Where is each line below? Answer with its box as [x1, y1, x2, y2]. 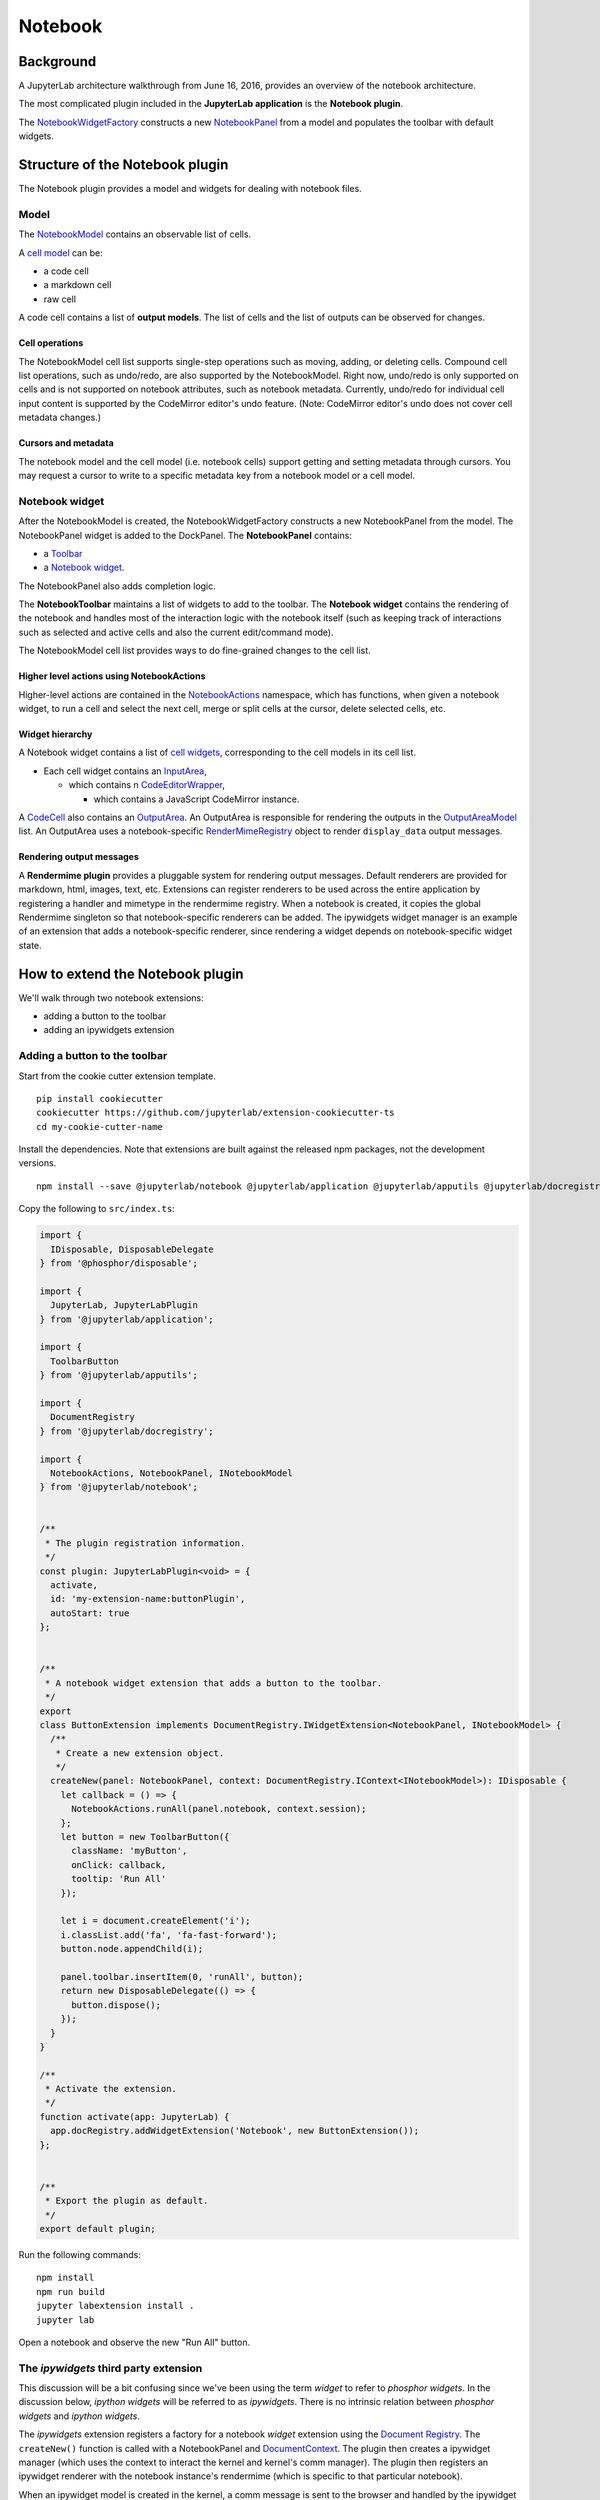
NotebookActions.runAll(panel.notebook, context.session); [71, 1803, 367, 1815]
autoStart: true [50, 1607, 130, 1619]
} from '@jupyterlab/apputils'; [39, 1370, 199, 1381]
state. [18, 939, 42, 951]
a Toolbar [43, 547, 83, 559]
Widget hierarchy [18, 728, 93, 740]
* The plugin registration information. [45, 1537, 246, 1549]
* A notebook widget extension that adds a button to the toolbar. [45, 1677, 383, 1689]
